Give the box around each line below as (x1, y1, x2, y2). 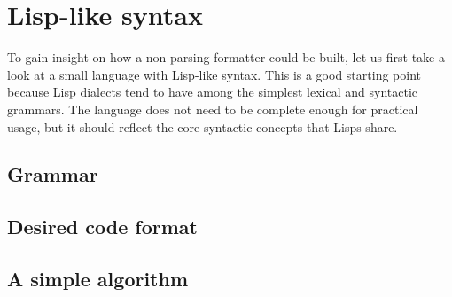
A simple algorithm (7, 265, 189, 293)
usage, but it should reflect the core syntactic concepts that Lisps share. (7, 117, 398, 136)
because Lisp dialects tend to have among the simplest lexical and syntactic (7, 82, 417, 101)
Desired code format (7, 213, 198, 240)
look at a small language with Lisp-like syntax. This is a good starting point (7, 65, 421, 83)
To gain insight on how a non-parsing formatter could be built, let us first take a (7, 48, 445, 66)
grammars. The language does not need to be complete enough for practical (7, 99, 418, 118)
